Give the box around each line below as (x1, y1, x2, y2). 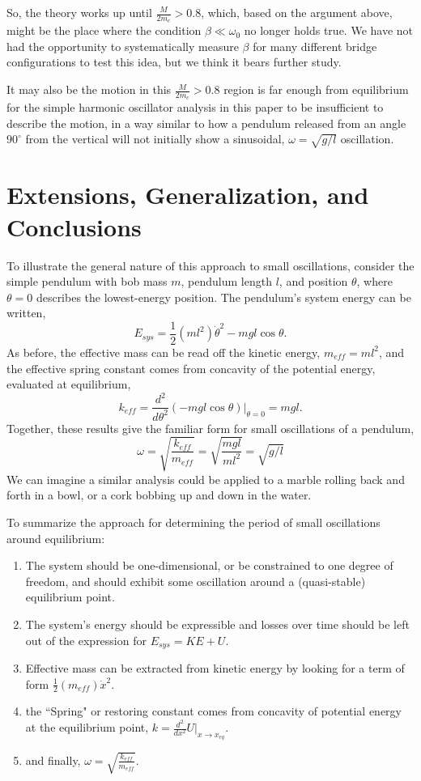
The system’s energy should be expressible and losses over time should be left (25, 615, 410, 632)
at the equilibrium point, (25, 719, 149, 736)
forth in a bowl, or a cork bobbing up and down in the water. (6, 486, 312, 503)
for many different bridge (253, 37, 377, 54)
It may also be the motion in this (6, 81, 172, 98)
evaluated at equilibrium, (6, 376, 131, 393)
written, (6, 304, 46, 321)
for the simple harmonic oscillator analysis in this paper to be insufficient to (6, 99, 384, 116)
